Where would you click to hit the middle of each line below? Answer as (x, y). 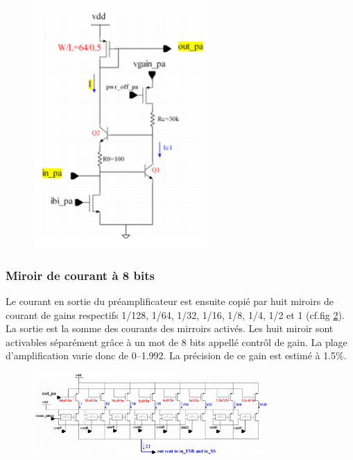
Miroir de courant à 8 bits (80, 275)
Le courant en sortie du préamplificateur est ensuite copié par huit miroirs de (170, 301)
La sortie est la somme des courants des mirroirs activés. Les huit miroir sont (170, 328)
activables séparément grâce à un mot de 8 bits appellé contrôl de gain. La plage (176, 342)
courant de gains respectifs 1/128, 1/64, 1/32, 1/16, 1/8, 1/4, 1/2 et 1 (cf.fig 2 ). (175, 314)
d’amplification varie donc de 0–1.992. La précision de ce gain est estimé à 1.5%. (176, 355)
